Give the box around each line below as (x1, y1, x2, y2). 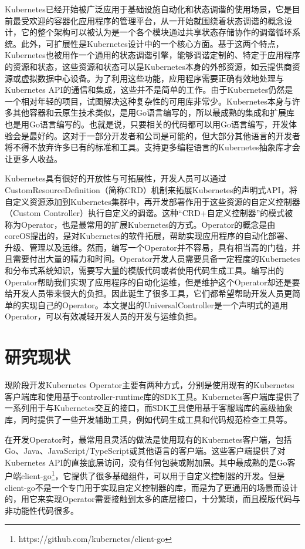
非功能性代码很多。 (5, 504, 79, 516)
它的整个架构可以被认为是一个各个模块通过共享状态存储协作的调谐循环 (21, 26, 292, 38)
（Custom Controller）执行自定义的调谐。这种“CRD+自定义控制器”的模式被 (5, 207, 293, 219)
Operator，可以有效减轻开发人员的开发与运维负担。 (5, 310, 202, 322)
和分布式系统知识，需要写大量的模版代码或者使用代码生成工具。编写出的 (5, 264, 284, 277)
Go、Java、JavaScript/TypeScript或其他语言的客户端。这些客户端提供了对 (5, 444, 286, 457)
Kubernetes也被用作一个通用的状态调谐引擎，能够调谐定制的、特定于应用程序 (5, 49, 300, 61)
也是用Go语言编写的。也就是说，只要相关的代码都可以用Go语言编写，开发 (5, 117, 289, 130)
